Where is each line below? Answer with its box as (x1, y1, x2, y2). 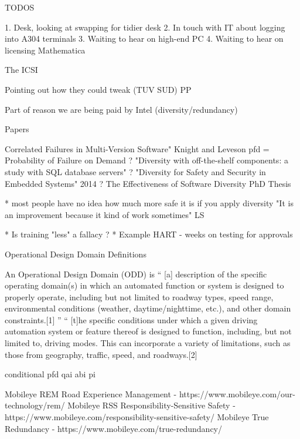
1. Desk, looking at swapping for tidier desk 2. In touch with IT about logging (5, 21, 285, 33)
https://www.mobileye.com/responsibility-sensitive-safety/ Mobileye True (5, 411, 269, 423)
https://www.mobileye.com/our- (179, 387, 295, 400)
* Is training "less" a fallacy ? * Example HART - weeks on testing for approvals (5, 228, 293, 240)
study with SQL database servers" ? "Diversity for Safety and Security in (5, 165, 266, 177)
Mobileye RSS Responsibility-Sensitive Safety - (67, 399, 236, 411)
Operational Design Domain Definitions (5, 247, 146, 260)
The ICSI (5, 63, 38, 76)
